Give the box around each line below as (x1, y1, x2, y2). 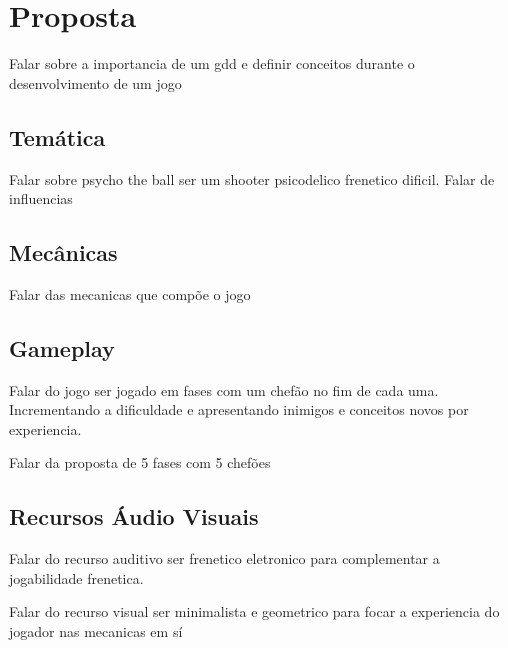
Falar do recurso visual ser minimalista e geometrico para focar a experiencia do (9, 601, 500, 622)
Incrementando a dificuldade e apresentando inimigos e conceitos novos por (9, 399, 469, 420)
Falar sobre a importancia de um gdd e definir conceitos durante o (9, 53, 415, 74)
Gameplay (9, 332, 115, 363)
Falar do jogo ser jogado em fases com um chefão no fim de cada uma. (9, 379, 439, 400)
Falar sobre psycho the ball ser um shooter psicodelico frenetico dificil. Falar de (9, 168, 495, 189)
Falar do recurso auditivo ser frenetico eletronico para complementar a (9, 548, 440, 569)
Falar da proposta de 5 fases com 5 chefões (9, 452, 271, 473)
